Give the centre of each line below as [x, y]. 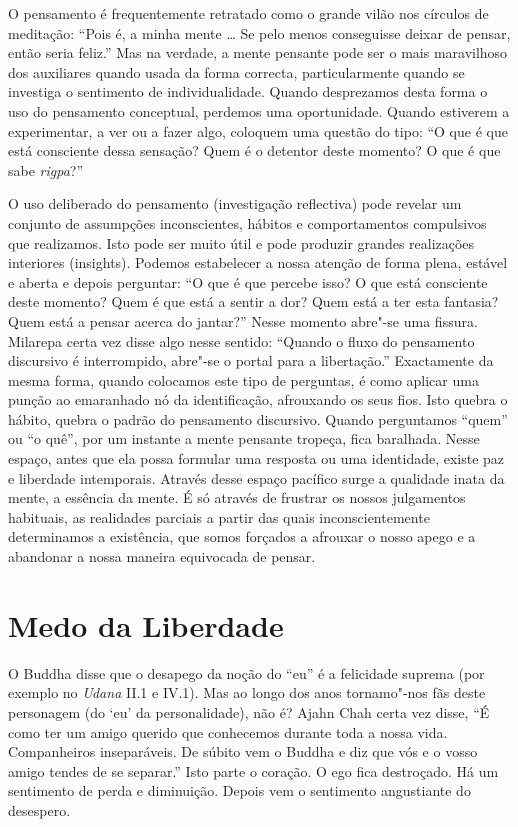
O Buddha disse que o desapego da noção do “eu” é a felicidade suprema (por [246, 672]
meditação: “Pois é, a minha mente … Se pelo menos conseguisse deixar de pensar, [259, 32]
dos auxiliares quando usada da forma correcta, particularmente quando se [236, 71]
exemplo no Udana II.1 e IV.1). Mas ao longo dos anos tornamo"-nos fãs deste [247, 692]
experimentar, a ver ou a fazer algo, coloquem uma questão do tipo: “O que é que [258, 130]
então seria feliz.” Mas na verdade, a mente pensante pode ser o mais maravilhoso [258, 52]
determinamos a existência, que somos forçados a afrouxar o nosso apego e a [242, 536]
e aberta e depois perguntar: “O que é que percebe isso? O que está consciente [248, 281]
